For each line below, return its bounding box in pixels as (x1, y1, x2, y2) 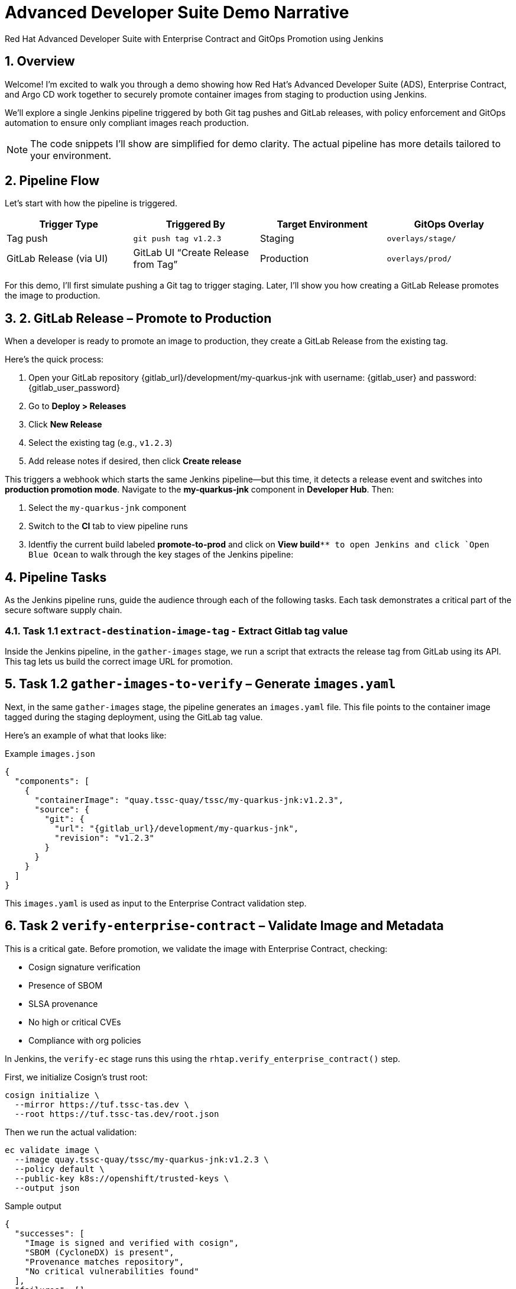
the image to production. (5, 290, 100, 301)
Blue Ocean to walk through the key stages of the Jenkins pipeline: (28, 549, 294, 560)
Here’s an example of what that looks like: (5, 730, 167, 740)
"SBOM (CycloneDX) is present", (24, 1247, 174, 1257)
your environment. (30, 149, 112, 161)
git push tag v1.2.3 (133, 234, 222, 243)
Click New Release (28, 419, 102, 430)
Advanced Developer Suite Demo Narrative (5, 2, 349, 22)
